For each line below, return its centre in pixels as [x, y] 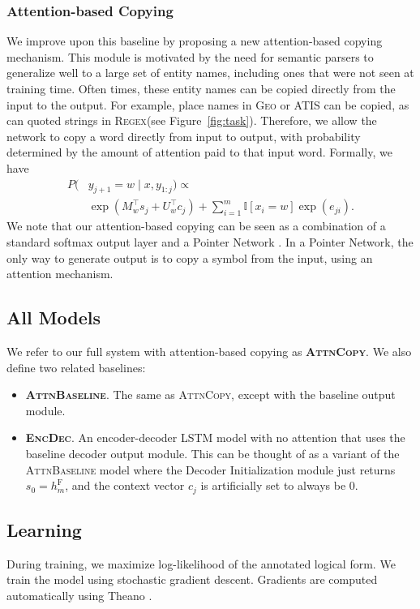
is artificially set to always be [273, 485]
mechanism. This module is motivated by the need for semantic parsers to [190, 56]
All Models [54, 317]
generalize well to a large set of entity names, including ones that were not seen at [210, 73]
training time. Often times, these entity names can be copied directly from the [201, 88]
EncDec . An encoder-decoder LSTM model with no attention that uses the [215, 437]
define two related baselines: [76, 367]
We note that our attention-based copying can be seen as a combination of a [196, 226]
